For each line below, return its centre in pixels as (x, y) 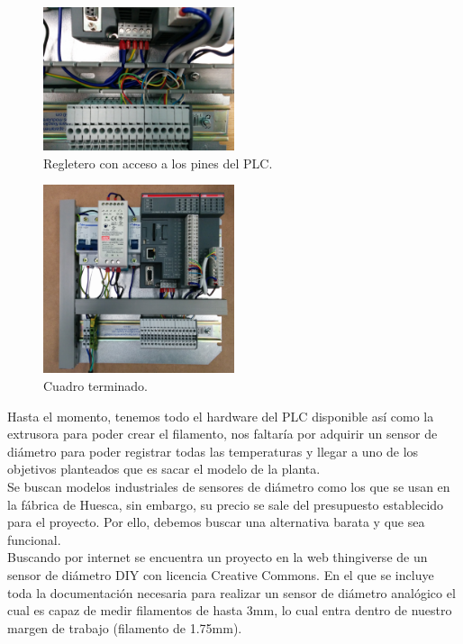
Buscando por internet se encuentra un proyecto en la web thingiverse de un (218, 557)
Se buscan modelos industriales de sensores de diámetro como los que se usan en (229, 487)
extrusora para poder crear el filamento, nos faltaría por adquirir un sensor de (222, 434)
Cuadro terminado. (95, 386)
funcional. (34, 539)
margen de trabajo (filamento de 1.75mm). (125, 627)
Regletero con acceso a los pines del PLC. (158, 163)
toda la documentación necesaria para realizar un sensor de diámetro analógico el (231, 592)
